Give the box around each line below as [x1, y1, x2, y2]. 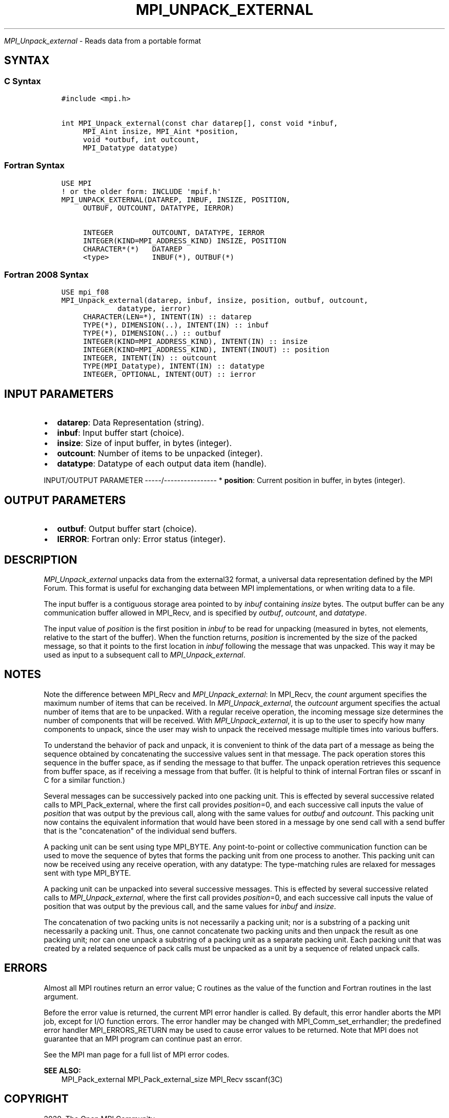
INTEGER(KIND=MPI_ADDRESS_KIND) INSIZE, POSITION [83, 236, 287, 245]
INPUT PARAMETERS [4, 387, 114, 400]
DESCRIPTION [4, 553, 77, 566]
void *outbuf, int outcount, [83, 135, 200, 144]
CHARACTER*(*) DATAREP [83, 244, 182, 253]
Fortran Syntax [4, 160, 65, 171]
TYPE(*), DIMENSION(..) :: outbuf [83, 329, 221, 338]
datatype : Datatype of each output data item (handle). [57, 458, 267, 469]
